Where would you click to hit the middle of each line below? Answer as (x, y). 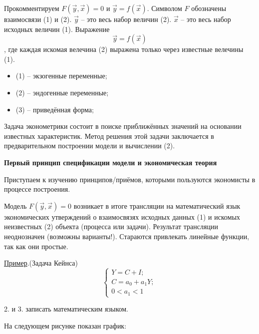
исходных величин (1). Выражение (57, 29)
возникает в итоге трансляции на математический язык (157, 205)
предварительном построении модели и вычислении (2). (90, 146)
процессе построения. (37, 189)
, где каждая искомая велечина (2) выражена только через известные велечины (124, 49)
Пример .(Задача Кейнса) (41, 263)
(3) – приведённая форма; (55, 109)
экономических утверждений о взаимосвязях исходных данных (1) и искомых (122, 216)
